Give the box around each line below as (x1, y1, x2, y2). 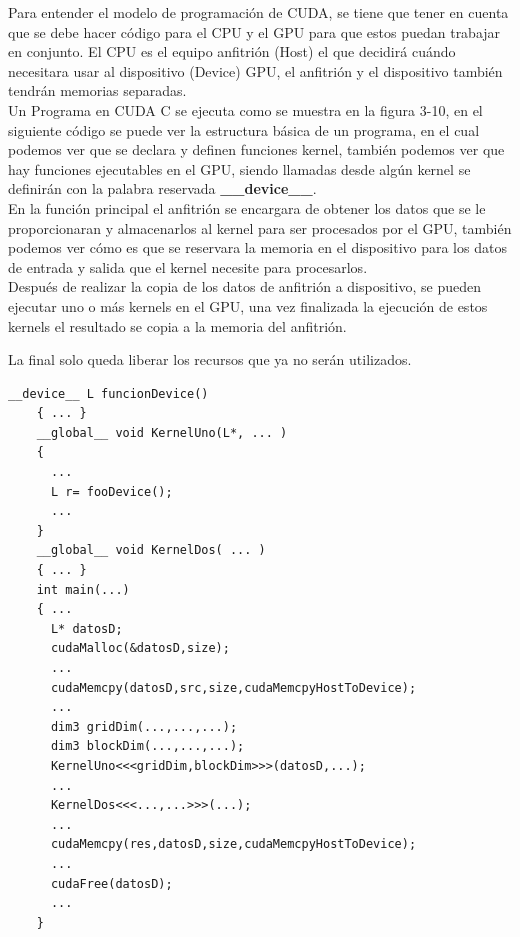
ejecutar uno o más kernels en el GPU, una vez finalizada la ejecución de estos (8, 295, 488, 316)
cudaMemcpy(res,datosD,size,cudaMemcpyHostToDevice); (50, 837, 417, 852)
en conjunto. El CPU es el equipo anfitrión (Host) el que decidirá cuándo (8, 41, 456, 62)
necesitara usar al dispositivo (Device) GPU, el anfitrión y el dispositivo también (8, 60, 503, 81)
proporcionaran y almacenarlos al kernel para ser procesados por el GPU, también (8, 217, 512, 238)
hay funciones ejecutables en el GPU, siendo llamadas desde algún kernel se (8, 158, 471, 179)
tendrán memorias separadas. (8, 80, 187, 101)
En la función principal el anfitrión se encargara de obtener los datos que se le (8, 197, 486, 218)
